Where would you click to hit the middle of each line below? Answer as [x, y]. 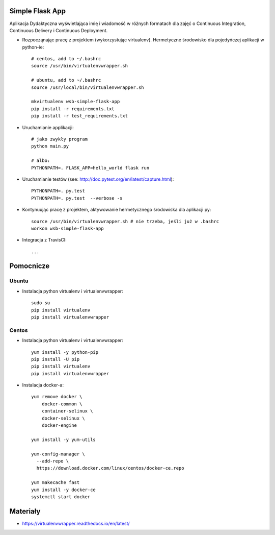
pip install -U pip [56, 359]
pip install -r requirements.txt [73, 109]
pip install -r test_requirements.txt [80, 116]
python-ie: [33, 47]
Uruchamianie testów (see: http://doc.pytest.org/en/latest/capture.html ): [98, 179]
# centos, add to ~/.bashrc [66, 59]
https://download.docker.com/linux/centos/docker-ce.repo [110, 468]
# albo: [41, 161]
